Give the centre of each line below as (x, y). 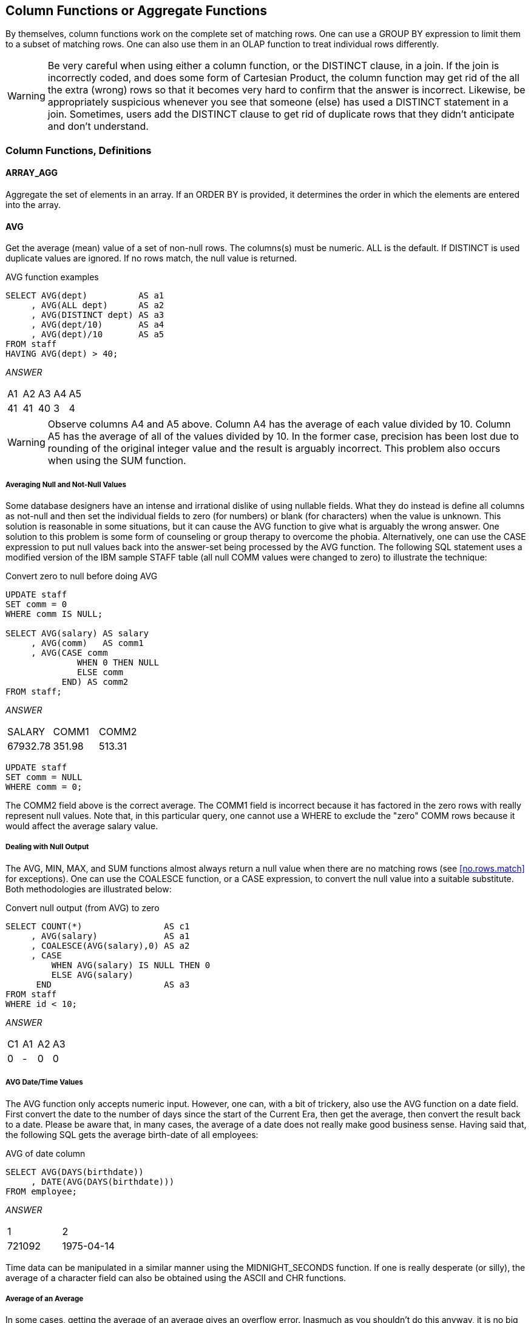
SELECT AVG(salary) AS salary (77, 634)
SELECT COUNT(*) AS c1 (98, 926)
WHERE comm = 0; (44, 787)
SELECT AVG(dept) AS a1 (85, 296)
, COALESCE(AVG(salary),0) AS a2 (110, 945)
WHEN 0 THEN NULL (118, 663)
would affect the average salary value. (82, 826)
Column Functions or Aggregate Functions (136, 11)
